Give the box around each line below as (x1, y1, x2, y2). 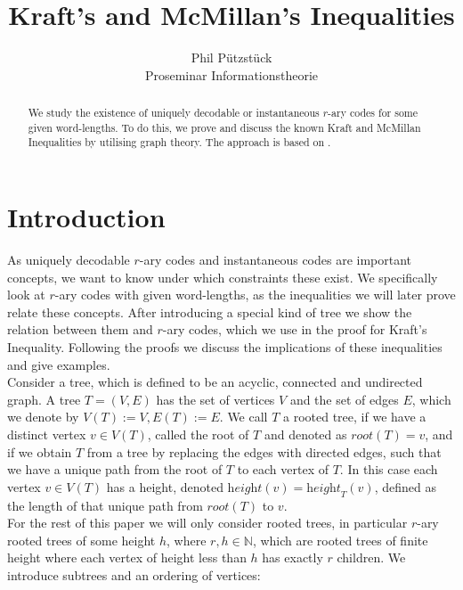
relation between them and (7, 320, 153, 339)
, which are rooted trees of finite (252, 530, 428, 549)
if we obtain (7, 442, 72, 461)
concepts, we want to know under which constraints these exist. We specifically (7, 267, 438, 286)
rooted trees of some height (7, 530, 156, 549)
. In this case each (339, 460, 438, 479)
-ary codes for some (328, 105, 418, 120)
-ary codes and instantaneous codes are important (139, 250, 412, 269)
